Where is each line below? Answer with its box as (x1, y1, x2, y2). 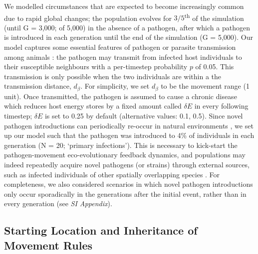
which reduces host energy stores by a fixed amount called (4, 101, 182, 111)
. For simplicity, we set (80, 81, 150, 91)
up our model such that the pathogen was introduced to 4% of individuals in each (4, 130, 255, 140)
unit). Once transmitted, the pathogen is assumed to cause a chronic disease (4, 91, 237, 101)
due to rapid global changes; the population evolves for (4, 12, 172, 23)
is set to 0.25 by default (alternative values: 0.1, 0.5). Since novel (44, 111, 243, 121)
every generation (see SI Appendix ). (4, 198, 112, 209)
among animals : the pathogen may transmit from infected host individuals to (4, 51, 242, 62)
